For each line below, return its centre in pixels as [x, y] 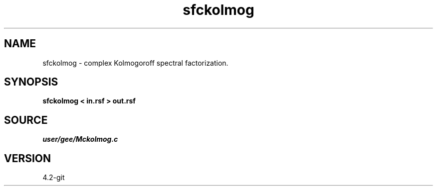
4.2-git [54, 178]
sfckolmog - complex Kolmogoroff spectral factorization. [135, 63]
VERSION [28, 158]
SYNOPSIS [31, 82]
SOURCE [26, 120]
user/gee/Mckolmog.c [80, 139]
